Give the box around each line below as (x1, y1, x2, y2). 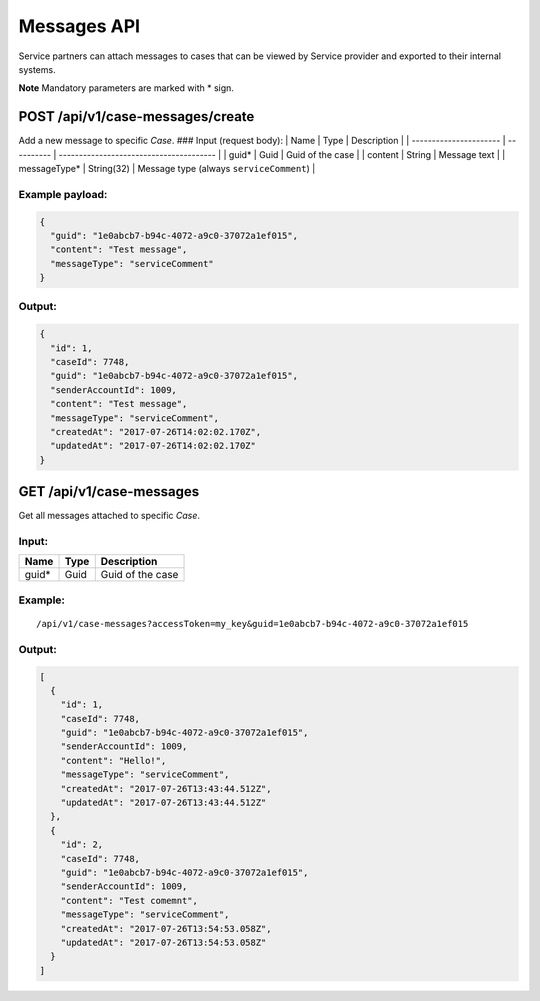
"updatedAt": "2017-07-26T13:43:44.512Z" (60, 797, 267, 809)
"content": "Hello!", (60, 755, 167, 766)
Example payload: (18, 187, 108, 201)
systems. (18, 63, 56, 75)
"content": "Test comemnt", (60, 895, 199, 906)
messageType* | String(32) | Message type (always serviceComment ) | (18, 163, 316, 175)
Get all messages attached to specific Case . (18, 510, 200, 522)
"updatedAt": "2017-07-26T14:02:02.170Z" (50, 440, 257, 452)
